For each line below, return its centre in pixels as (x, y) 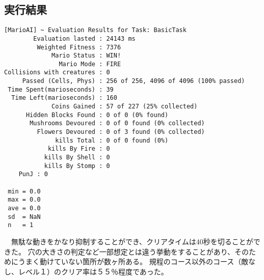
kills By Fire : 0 (79, 149)
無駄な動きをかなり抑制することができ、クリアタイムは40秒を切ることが (132, 241)
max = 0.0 (24, 200)
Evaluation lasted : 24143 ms (84, 38)
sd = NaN (24, 217)
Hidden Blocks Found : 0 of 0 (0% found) (97, 115)
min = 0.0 (24, 191)
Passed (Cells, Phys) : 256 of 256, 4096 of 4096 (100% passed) (134, 81)
